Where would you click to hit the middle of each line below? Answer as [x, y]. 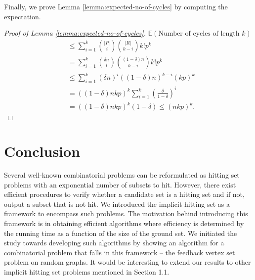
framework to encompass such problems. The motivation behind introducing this [126, 213]
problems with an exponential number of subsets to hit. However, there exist [120, 184]
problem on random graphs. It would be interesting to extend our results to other [127, 262]
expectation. [22, 16]
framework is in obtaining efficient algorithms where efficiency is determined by [124, 223]
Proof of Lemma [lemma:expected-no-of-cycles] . [75, 33]
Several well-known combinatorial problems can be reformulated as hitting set [122, 174]
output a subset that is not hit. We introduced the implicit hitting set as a [117, 204]
